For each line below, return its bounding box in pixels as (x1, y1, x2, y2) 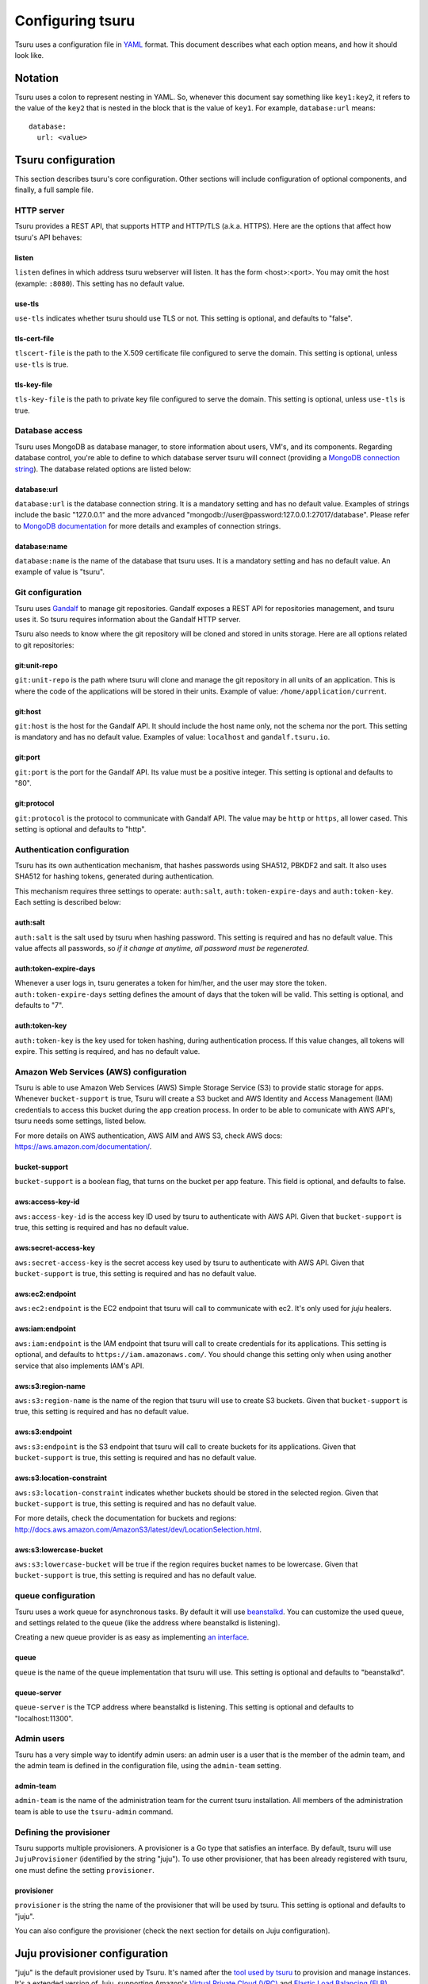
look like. (14, 50, 44, 60)
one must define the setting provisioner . (14, 1865, 155, 1874)
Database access (14, 425, 83, 436)
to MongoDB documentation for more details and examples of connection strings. (14, 521, 281, 531)
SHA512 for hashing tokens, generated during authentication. (14, 871, 214, 881)
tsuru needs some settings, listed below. (14, 1116, 147, 1126)
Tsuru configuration (14, 153, 116, 167)
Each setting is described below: (14, 898, 122, 907)
